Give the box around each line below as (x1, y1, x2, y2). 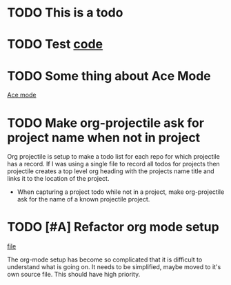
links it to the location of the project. (7, 175, 110, 183)
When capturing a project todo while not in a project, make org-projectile (17, 188, 225, 196)
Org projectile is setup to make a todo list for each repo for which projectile (7, 153, 221, 161)
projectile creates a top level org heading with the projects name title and (7, 167, 214, 175)
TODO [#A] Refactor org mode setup (7, 219, 219, 235)
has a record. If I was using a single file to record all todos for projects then (7, 160, 221, 168)
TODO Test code (7, 37, 103, 52)
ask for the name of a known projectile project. (17, 195, 150, 204)
